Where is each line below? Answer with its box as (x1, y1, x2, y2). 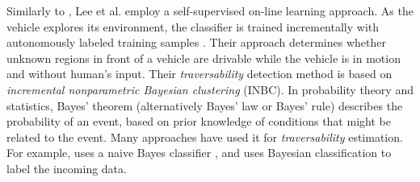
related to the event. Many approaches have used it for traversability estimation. (6, 128, 403, 145)
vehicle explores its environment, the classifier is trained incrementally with (6, 18, 380, 35)
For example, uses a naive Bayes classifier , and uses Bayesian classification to (6, 144, 392, 161)
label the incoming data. (6, 159, 127, 176)
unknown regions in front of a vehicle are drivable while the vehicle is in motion (6, 49, 401, 66)
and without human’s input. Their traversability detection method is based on (6, 65, 393, 82)
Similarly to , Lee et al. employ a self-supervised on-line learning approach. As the (6, 2, 414, 19)
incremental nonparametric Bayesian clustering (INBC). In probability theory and (6, 81, 414, 97)
